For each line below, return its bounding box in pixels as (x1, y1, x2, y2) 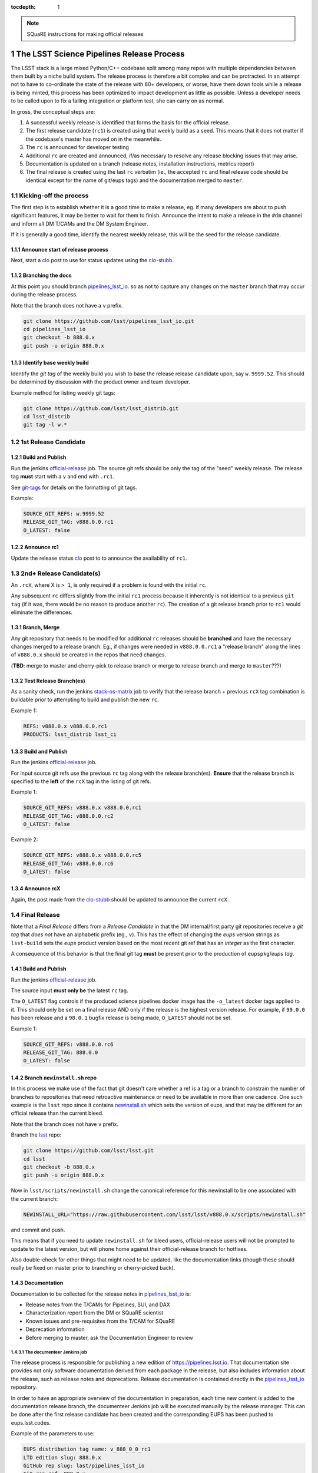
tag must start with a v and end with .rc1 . (11, 473, 115, 480)
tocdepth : (11, 4, 36, 10)
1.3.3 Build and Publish (11, 748, 68, 755)
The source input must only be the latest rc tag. (11, 987, 129, 994)
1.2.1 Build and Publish (11, 454, 67, 461)
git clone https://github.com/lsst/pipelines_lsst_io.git (23, 318, 194, 324)
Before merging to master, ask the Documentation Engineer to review (25, 1334, 194, 1341)
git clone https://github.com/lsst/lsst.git (23, 1147, 154, 1154)
